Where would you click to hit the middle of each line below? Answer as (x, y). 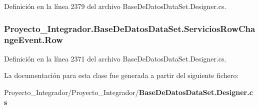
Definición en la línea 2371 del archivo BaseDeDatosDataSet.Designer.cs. (115, 58)
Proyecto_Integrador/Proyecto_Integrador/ (71, 92)
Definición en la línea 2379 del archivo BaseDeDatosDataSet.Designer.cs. (115, 6)
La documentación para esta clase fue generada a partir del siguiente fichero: (121, 75)
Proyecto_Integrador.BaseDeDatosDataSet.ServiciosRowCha (130, 28)
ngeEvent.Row (33, 40)
